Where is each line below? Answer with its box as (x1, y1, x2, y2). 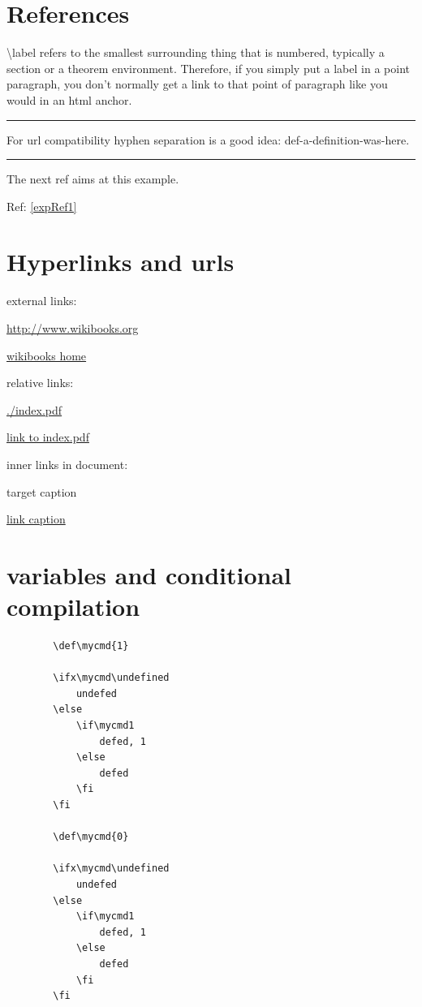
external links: (6, 292, 77, 309)
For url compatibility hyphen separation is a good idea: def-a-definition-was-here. (6, 131, 410, 148)
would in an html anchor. (6, 91, 132, 108)
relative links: (6, 374, 74, 391)
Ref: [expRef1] (6, 197, 77, 214)
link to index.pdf (6, 428, 89, 445)
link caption (6, 510, 66, 527)
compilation (6, 590, 140, 623)
